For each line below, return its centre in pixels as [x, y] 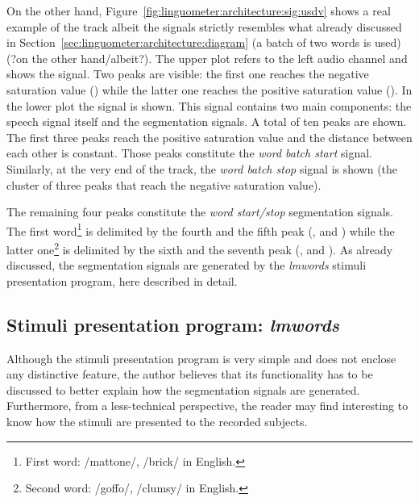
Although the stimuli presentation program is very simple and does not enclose [201, 358]
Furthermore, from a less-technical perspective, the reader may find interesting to [207, 406]
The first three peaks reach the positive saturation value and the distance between [209, 137]
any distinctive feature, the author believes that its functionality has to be [190, 374]
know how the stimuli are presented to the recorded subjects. [157, 421]
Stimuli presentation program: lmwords [173, 324]
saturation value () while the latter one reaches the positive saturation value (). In [209, 89]
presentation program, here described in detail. [122, 280]
